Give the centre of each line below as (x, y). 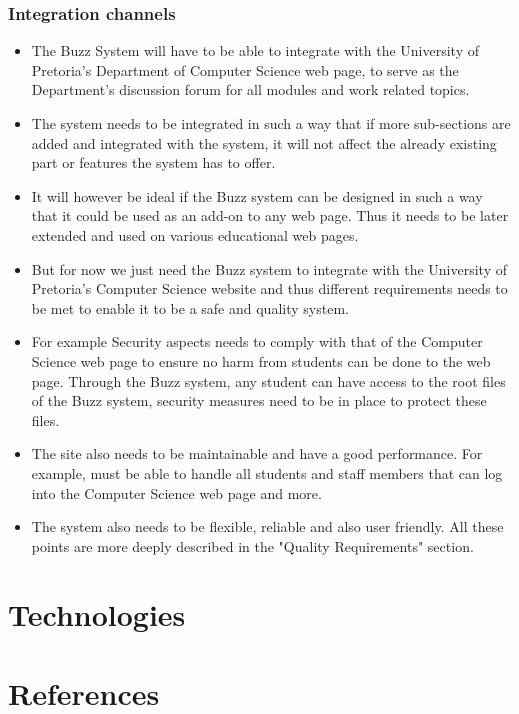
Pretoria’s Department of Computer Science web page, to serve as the (245, 69)
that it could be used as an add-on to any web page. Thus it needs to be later (270, 215)
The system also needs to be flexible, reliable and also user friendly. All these (267, 526)
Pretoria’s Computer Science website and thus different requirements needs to (269, 288)
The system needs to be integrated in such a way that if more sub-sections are (271, 123)
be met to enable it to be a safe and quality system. (190, 307)
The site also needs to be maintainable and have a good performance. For (257, 453)
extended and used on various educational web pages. (195, 234)
